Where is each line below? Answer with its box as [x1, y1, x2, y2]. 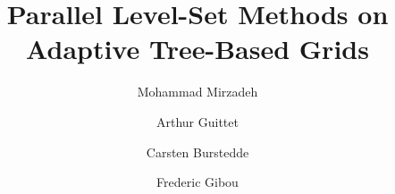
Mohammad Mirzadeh [137, 82, 258, 101]
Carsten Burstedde [146, 142, 249, 161]
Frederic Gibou [156, 173, 239, 191]
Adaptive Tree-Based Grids [26, 30, 369, 67]
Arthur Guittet [156, 112, 239, 131]
